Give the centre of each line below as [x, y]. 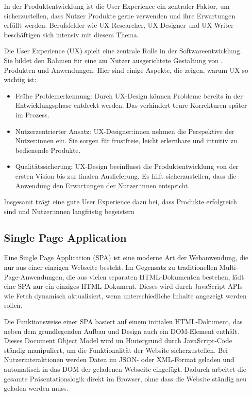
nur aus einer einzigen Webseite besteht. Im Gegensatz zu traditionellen [111, 267]
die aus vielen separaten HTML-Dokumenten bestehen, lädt [155, 276]
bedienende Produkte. [48, 150]
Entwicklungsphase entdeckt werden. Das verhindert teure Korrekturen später [131, 105]
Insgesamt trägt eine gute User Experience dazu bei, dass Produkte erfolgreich [121, 202]
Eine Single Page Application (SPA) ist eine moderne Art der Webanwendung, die [126, 257]
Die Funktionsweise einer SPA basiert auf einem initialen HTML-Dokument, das [123, 322]
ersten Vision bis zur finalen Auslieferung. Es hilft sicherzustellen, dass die [126, 175]
